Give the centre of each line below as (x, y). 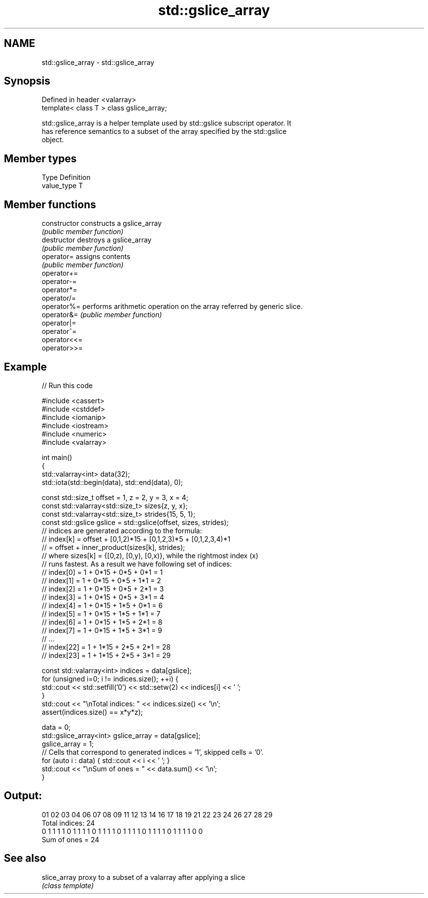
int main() (57, 457)
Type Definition (66, 177)
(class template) (68, 885)
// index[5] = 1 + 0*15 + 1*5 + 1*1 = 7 (101, 613)
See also (25, 858)
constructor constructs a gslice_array (102, 223)
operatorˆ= (59, 331)
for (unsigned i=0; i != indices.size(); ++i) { (110, 679)
